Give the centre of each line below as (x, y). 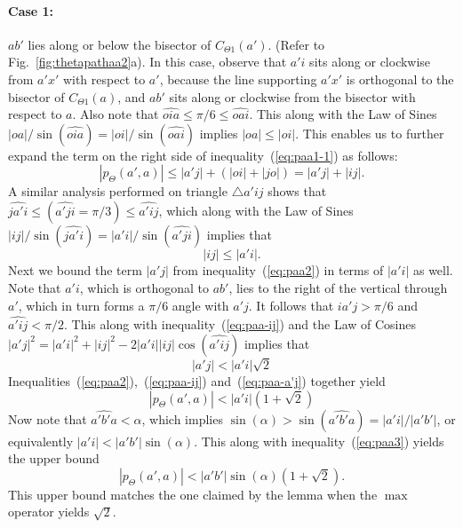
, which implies (182, 418)
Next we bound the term (75, 269)
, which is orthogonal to (144, 287)
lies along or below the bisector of (120, 44)
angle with (200, 306)
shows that (297, 191)
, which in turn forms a (81, 306)
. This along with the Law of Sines (343, 114)
